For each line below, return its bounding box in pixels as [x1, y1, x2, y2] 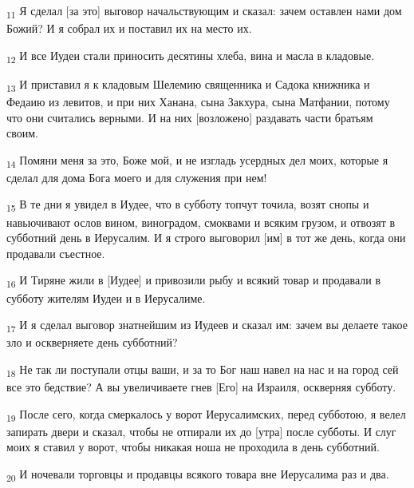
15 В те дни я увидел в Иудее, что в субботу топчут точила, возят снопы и [6, 196, 369, 215]
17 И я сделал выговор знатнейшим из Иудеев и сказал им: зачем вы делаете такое [6, 316, 408, 335]
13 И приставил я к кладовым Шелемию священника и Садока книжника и [6, 75, 370, 94]
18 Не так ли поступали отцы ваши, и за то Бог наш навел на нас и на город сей [6, 360, 399, 379]
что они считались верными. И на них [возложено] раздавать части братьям [6, 109, 373, 125]
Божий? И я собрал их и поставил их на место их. [6, 20, 252, 37]
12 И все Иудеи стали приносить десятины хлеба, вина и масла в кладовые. [6, 46, 375, 65]
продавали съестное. [6, 244, 105, 261]
